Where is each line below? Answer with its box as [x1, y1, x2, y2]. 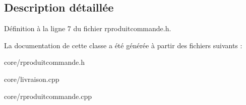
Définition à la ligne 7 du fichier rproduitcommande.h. [4, 23, 171, 34]
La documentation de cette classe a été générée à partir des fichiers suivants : [4, 40, 242, 50]
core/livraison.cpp [4, 73, 59, 84]
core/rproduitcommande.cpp [4, 90, 92, 101]
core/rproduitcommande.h [4, 57, 85, 67]
